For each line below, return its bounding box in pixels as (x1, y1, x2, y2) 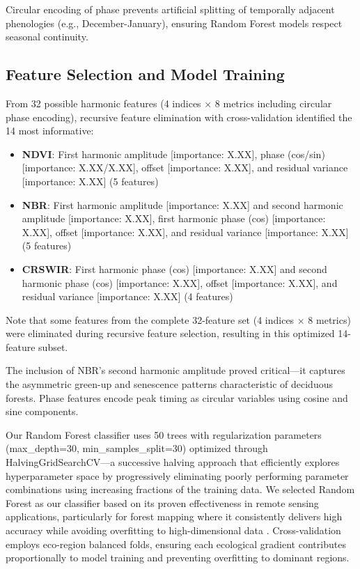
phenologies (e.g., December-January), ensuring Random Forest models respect (6, 15, 343, 30)
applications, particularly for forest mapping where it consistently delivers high (6, 509, 343, 524)
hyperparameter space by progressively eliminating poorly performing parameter (6, 468, 349, 483)
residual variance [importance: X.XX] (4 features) (22, 289, 233, 304)
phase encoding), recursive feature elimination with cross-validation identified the (6, 109, 352, 124)
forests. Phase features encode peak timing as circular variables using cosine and (6, 390, 348, 405)
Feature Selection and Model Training (6, 63, 285, 85)
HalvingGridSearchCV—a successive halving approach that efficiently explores (6, 455, 340, 469)
